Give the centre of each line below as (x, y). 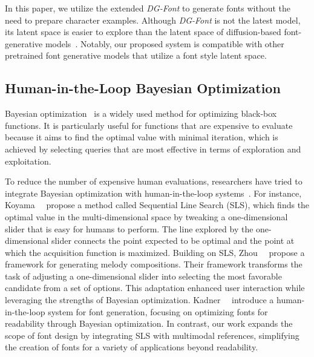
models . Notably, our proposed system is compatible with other (165, 43)
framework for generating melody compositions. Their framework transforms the (154, 264)
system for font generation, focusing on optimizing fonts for (158, 311)
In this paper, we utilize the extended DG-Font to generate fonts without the (148, 8)
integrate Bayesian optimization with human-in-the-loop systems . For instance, (153, 193)
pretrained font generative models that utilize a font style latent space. (136, 55)
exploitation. (28, 161)
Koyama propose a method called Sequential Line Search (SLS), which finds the (157, 205)
